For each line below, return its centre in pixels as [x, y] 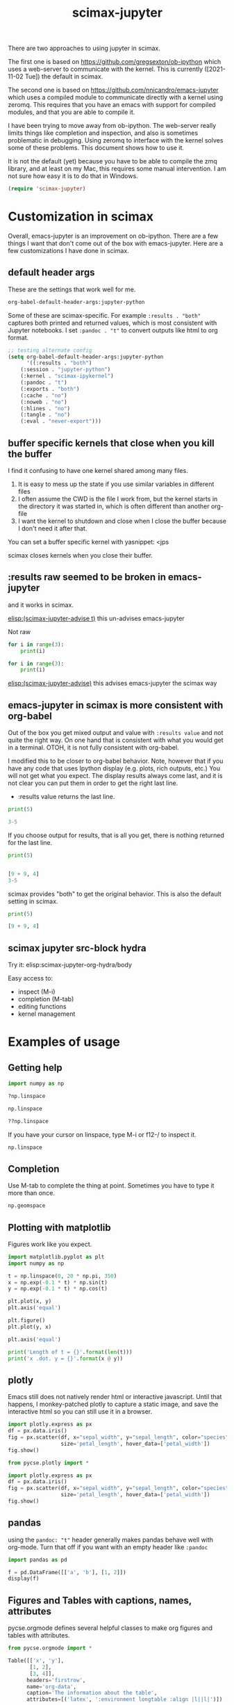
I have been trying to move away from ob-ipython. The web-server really [112, 126]
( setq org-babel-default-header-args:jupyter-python [86, 357]
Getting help [35, 1068]
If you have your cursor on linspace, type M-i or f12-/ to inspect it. [102, 1134]
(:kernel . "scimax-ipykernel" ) [67, 376]
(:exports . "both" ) [50, 389]
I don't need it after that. [52, 528]
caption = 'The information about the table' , [92, 1693]
